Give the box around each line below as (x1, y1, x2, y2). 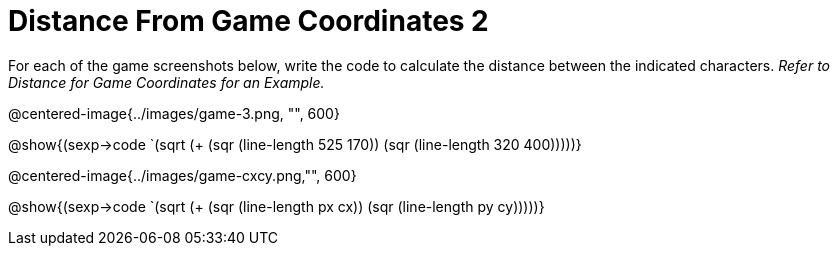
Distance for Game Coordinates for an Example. (8, 73, 325, 91)
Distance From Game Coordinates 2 (8, 4, 489, 38)
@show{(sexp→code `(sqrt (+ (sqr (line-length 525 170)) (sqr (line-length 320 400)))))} (8, 135, 582, 153)
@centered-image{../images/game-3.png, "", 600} (8, 104, 340, 122)
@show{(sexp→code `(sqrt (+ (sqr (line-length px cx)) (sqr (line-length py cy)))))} (8, 197, 545, 215)
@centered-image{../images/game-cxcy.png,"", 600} (8, 166, 357, 184)
